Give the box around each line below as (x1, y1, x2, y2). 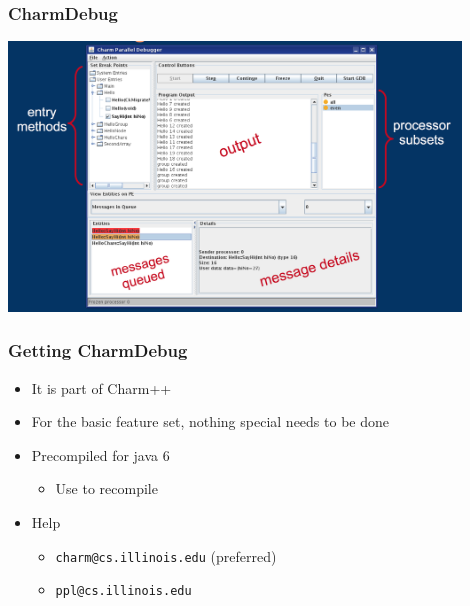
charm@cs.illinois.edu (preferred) (55, 545, 277, 566)
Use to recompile (55, 478, 158, 499)
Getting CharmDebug (8, 338, 188, 363)
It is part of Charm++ (31, 377, 172, 398)
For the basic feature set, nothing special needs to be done (31, 411, 389, 432)
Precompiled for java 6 (31, 444, 170, 465)
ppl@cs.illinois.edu (55, 584, 192, 599)
